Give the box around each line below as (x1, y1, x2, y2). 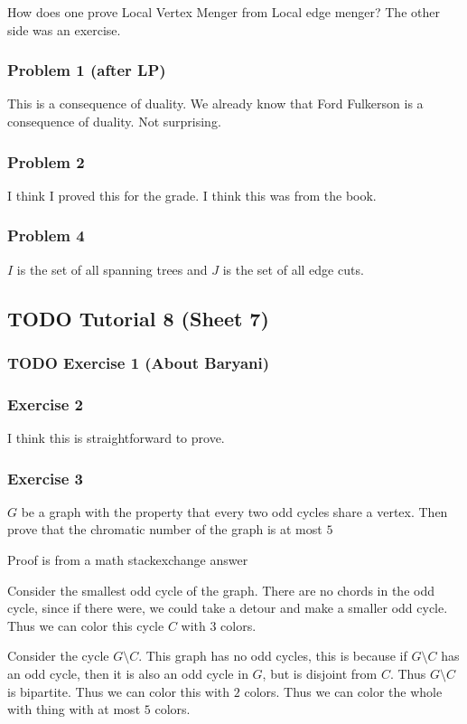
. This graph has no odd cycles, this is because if (138, 646, 407, 665)
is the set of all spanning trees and (16, 259, 208, 278)
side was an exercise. (7, 20, 121, 39)
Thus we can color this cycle (7, 616, 164, 635)
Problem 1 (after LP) (7, 59, 166, 81)
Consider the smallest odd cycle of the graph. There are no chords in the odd (7, 580, 434, 599)
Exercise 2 (7, 392, 83, 415)
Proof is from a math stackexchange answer (7, 550, 248, 569)
